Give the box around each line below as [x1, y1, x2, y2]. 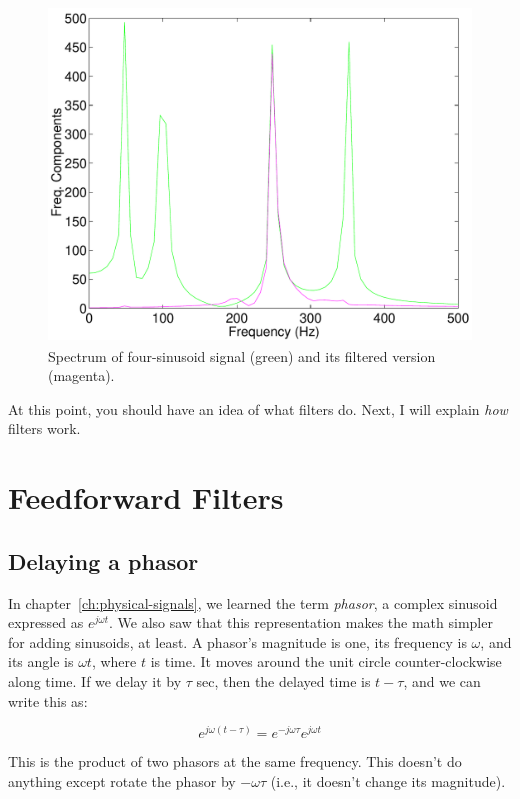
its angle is [8, 651, 74, 672]
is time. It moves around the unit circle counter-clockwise [150, 651, 502, 672]
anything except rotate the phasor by [8, 770, 236, 791]
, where [91, 651, 137, 672]
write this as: [8, 690, 88, 711]
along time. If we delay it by [8, 670, 182, 691]
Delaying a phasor [8, 545, 199, 576]
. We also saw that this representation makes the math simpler [108, 612, 493, 633]
